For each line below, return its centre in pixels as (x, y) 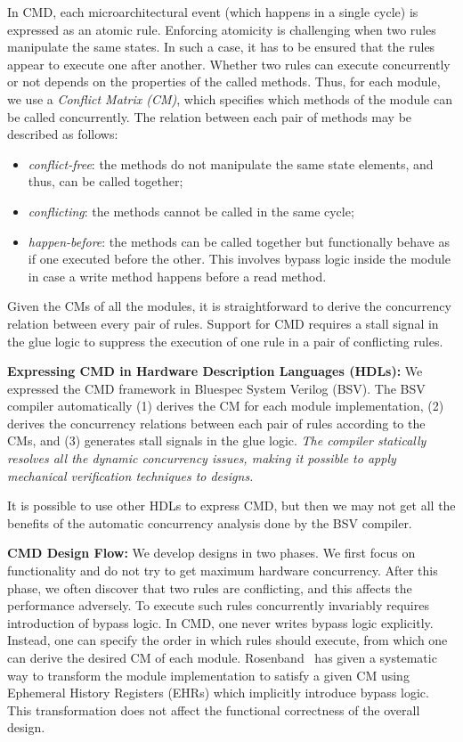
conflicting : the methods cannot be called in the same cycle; (191, 211)
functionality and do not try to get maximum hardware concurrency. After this (223, 571)
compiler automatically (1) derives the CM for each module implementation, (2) (226, 406)
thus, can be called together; (106, 181)
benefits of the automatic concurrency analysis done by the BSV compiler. (210, 522)
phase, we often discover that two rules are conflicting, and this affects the (210, 587)
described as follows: (63, 134)
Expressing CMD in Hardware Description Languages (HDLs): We (215, 371)
